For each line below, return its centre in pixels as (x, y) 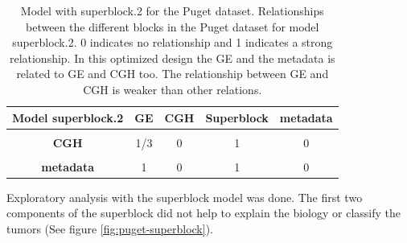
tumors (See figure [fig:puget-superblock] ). (110, 229)
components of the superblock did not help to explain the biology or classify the (204, 213)
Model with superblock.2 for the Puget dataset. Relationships (172, 10)
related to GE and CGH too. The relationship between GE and (173, 74)
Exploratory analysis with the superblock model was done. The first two (185, 197)
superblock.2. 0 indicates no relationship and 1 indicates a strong (173, 42)
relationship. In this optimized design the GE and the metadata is (172, 58)
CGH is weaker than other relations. (173, 89)
